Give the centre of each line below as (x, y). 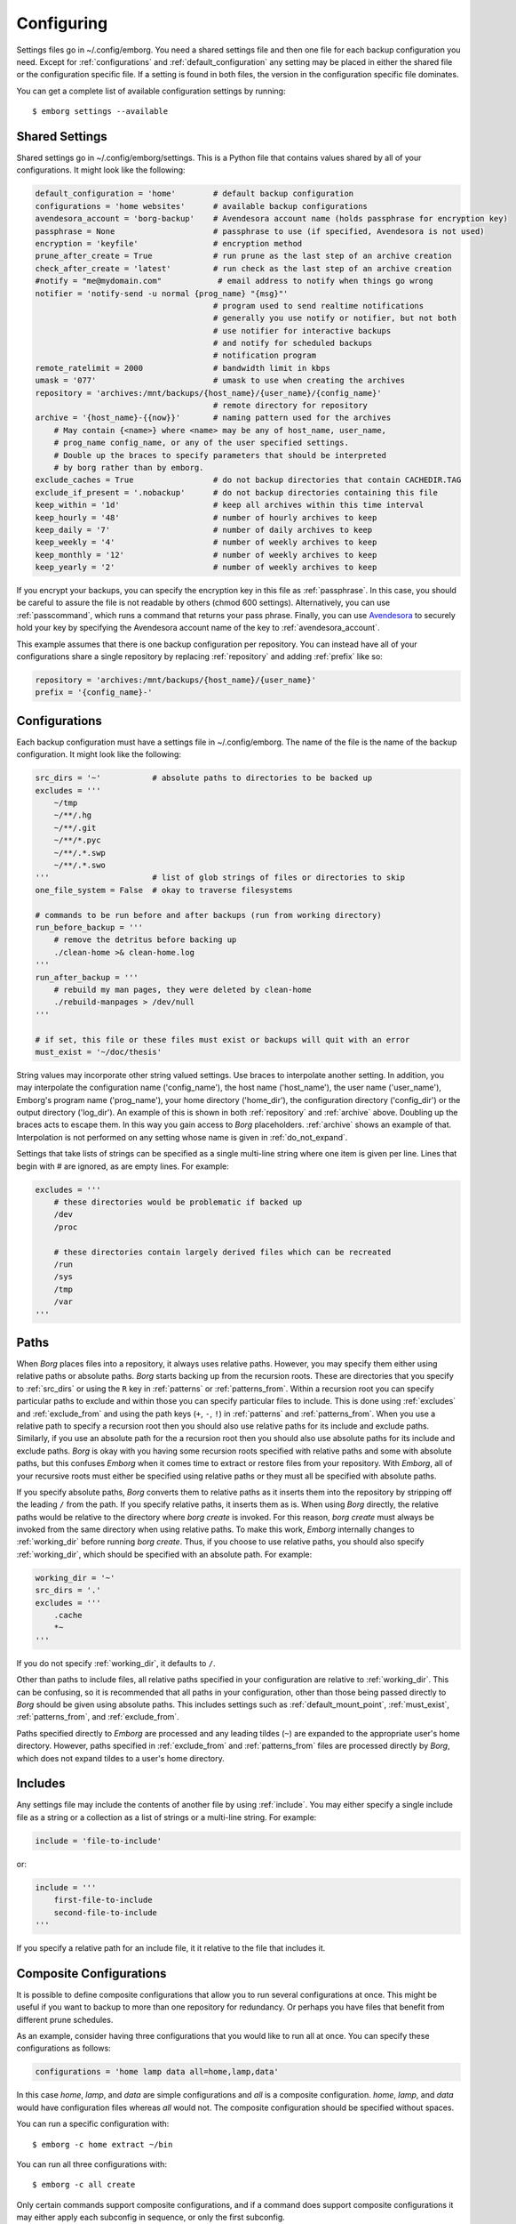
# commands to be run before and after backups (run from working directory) (208, 915)
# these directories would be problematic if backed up (178, 1202)
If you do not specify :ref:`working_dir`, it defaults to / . (116, 1663)
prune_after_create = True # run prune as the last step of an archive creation (243, 256)
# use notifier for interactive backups (302, 330)
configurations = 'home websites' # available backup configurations (202, 206)
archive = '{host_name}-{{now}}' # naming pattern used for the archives (213, 418)
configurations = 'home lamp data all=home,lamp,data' (157, 2072)
